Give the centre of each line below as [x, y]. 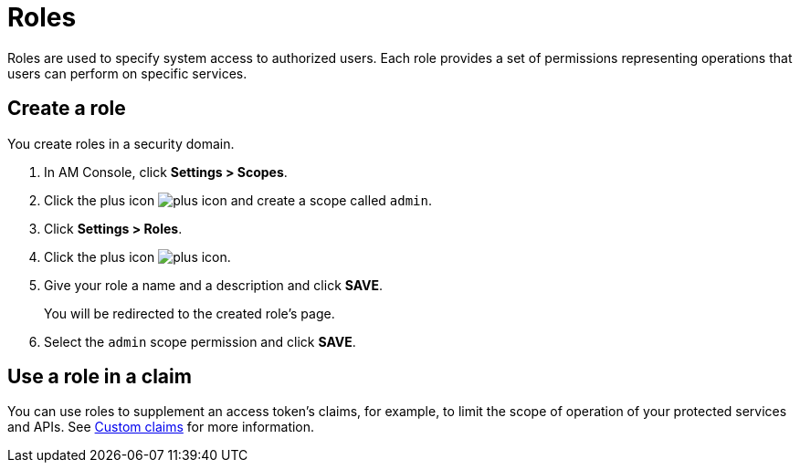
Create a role [67, 109]
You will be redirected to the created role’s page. [189, 313]
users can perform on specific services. [127, 73]
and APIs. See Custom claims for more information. [161, 427]
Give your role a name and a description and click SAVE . [214, 285]
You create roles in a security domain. [121, 143]
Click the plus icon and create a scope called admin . [238, 200]
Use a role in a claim [100, 377]
